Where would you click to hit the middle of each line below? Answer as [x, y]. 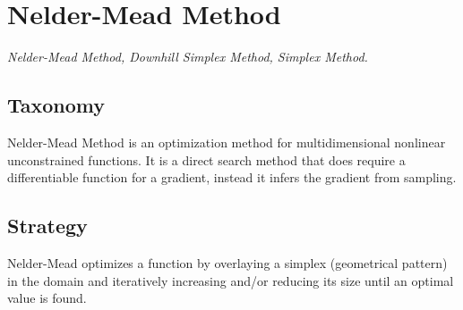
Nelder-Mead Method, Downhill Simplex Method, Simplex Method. [188, 57]
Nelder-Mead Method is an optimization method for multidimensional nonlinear [227, 142]
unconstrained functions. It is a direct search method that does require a [206, 159]
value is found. [47, 298]
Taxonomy [56, 105]
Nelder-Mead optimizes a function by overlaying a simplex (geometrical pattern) [227, 262]
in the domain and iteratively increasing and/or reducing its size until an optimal [231, 280]
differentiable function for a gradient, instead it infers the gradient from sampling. [232, 177]
